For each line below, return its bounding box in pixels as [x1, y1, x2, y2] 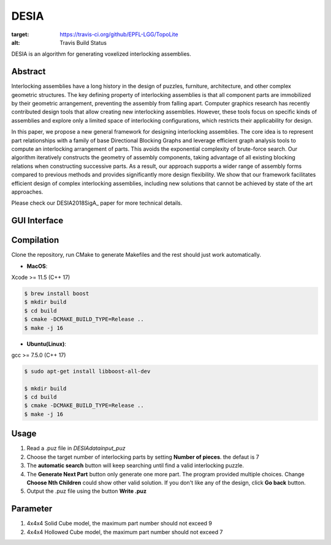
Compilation [11, 235, 59, 245]
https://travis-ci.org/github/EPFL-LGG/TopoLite [59, 31, 178, 38]
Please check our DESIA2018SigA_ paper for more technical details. [11, 199, 183, 207]
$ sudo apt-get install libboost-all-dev [24, 368, 151, 375]
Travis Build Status [59, 39, 107, 46]
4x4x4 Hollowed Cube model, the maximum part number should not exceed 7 [26, 528, 223, 536]
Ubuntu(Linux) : [26, 340, 67, 348]
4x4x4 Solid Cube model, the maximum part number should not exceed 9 [26, 520, 213, 527]
